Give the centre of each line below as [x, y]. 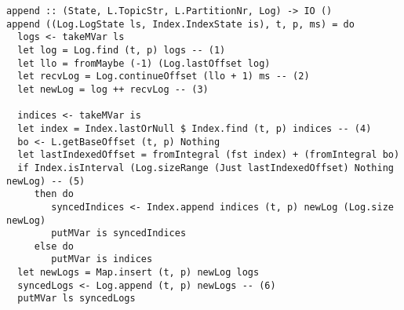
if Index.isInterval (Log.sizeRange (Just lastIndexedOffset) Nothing [206, 168]
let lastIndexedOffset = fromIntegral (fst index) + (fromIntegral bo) [209, 155]
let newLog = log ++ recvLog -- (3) [113, 89]
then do [54, 194]
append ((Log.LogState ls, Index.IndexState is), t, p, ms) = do [180, 24]
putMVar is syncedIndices [119, 233]
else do [54, 246]
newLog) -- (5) [46, 181]
